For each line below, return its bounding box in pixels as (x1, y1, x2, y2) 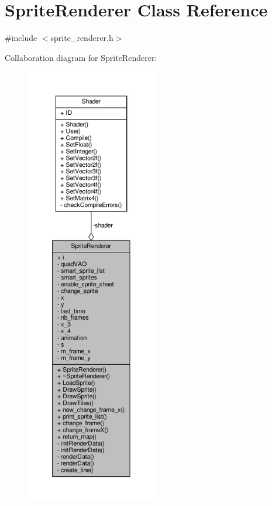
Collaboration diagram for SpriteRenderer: (5, 51, 157, 63)
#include (5, 32, 37, 44)
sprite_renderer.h (50, 32, 113, 44)
